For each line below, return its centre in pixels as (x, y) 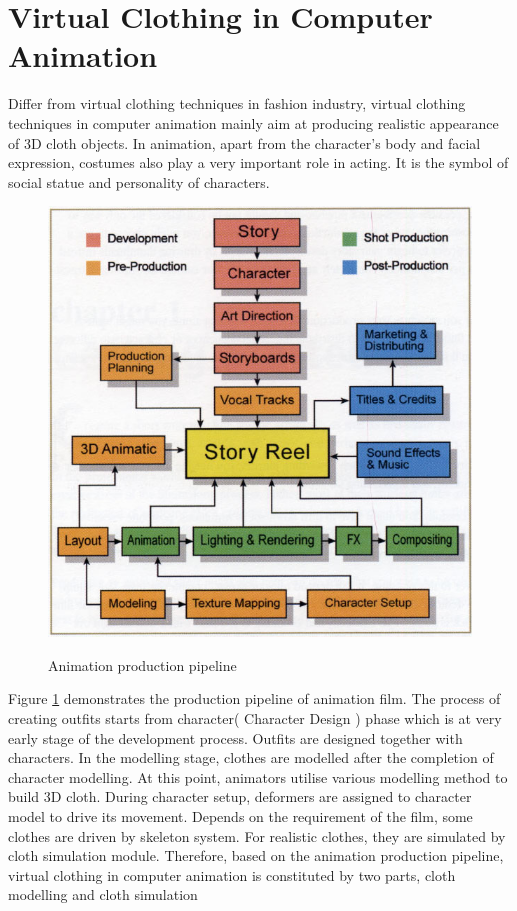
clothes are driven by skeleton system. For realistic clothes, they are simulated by (257, 835)
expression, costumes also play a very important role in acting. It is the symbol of (258, 162)
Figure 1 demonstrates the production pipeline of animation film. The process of (254, 698)
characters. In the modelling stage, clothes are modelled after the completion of (251, 757)
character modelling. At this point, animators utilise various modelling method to (258, 776)
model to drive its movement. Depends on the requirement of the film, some (240, 816)
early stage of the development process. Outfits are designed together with (235, 737)
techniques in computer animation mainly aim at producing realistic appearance (253, 122)
